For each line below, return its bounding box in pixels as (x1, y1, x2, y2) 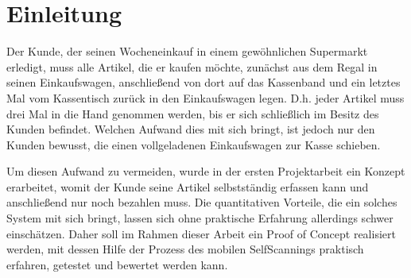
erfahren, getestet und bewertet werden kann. (6, 256, 228, 272)
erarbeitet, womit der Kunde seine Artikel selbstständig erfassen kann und (6, 178, 369, 195)
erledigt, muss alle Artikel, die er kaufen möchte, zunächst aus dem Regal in (6, 58, 378, 75)
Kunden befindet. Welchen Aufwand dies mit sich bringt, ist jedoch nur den (6, 121, 375, 137)
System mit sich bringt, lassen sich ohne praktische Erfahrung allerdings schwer (6, 210, 394, 226)
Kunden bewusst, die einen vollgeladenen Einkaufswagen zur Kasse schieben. (6, 136, 381, 153)
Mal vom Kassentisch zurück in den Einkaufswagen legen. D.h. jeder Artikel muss (6, 89, 405, 106)
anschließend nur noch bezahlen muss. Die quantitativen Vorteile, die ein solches (6, 194, 397, 210)
